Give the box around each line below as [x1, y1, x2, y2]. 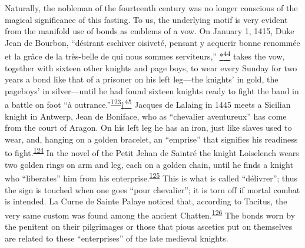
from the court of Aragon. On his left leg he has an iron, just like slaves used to [5, 121, 292, 134]
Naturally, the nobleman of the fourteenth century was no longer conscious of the [5, 2, 298, 14]
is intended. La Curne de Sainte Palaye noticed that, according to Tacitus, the [5, 195, 287, 207]
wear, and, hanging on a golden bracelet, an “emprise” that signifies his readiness [5, 133, 298, 145]
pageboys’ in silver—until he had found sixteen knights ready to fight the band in [5, 84, 299, 97]
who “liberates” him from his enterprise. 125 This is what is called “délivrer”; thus [5, 170, 297, 184]
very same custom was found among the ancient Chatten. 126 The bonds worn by [5, 207, 296, 221]
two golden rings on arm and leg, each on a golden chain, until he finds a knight [5, 158, 293, 170]
